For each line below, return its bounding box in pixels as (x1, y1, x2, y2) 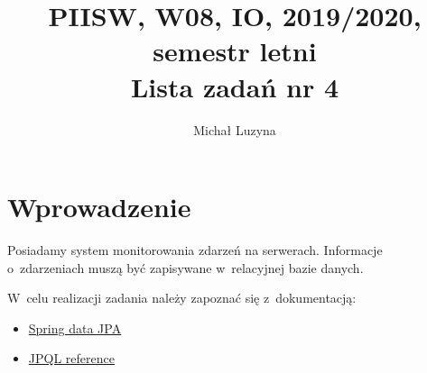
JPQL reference (28, 349, 115, 368)
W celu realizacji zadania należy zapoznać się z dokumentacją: (7, 288, 357, 307)
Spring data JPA (28, 318, 122, 337)
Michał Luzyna (193, 120, 276, 139)
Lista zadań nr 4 (130, 68, 339, 105)
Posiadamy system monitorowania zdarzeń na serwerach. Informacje (7, 241, 383, 259)
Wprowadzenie (7, 188, 191, 225)
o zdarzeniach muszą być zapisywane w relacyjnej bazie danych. (7, 258, 364, 277)
